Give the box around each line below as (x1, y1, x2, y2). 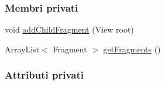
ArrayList (5, 42, 40, 55)
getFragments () (103, 42, 161, 55)
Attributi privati (5, 68, 84, 82)
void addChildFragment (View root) (5, 23, 134, 36)
